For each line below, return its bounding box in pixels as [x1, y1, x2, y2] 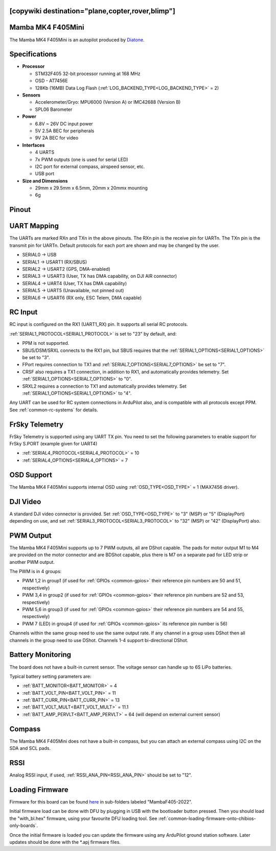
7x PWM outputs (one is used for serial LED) [35, 156, 128, 162]
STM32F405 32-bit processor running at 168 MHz [35, 70, 141, 77]
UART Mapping [9, 222, 59, 230]
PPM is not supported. [22, 340, 70, 346]
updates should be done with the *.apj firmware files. [9, 839, 121, 845]
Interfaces [22, 142, 45, 148]
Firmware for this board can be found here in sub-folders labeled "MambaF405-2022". [9, 798, 193, 805]
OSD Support [9, 470, 52, 479]
